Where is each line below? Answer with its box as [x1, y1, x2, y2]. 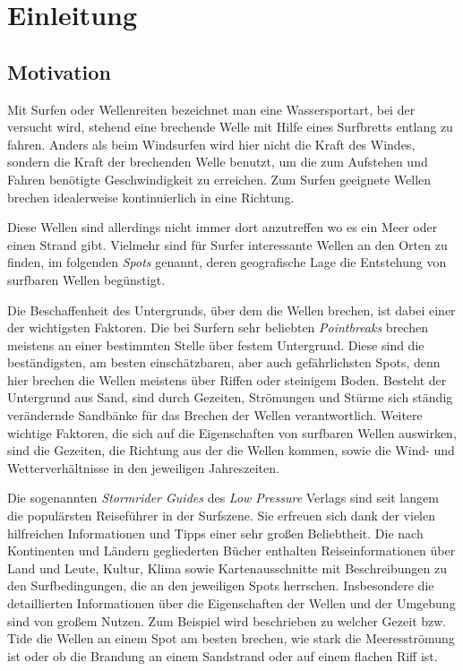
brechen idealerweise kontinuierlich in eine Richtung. [7, 187, 295, 206]
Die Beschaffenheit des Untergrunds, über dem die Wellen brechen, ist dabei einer [7, 300, 456, 319]
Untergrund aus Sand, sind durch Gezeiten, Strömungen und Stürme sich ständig [7, 388, 453, 407]
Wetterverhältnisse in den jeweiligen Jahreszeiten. [7, 458, 279, 477]
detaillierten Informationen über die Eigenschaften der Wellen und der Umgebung [7, 594, 456, 613]
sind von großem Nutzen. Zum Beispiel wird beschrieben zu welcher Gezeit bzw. [7, 611, 447, 630]
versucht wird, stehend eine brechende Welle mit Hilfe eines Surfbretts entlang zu [7, 117, 453, 136]
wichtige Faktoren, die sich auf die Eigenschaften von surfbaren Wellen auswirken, [7, 423, 457, 442]
